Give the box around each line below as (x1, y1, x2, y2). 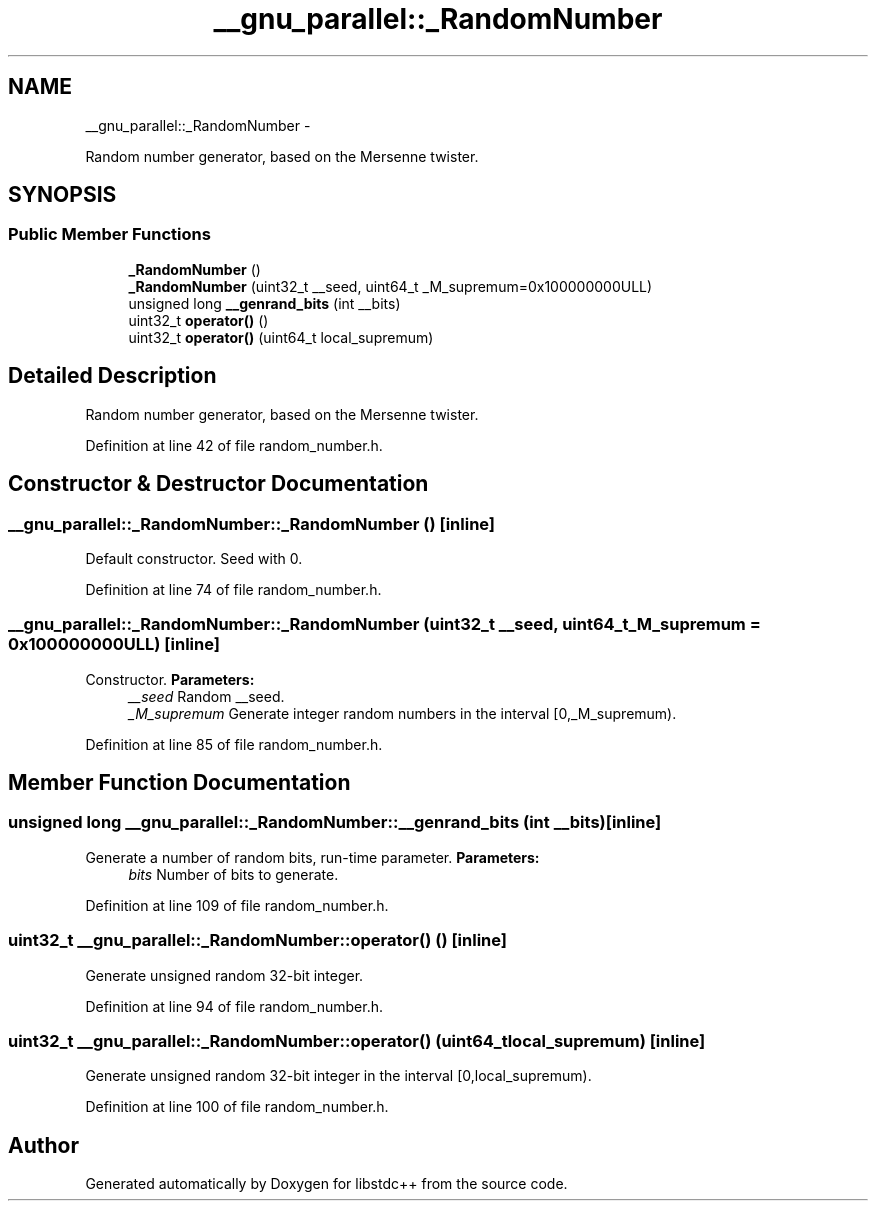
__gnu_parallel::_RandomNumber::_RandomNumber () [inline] (8, 513, 496, 534)
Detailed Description (8, 363, 217, 389)
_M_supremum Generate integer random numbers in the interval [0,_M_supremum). (128, 704, 677, 722)
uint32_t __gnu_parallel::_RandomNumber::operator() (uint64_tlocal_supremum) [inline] (8, 1030, 706, 1051)
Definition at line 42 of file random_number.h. (85, 436, 383, 454)
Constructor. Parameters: (85, 670, 255, 688)
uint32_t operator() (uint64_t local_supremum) (128, 328, 434, 346)
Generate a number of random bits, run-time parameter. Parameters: (85, 848, 540, 866)
